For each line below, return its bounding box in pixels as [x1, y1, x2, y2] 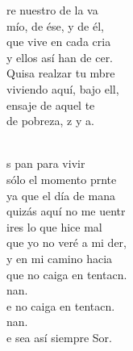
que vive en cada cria [6, 33, 111, 50]
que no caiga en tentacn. [6, 265, 127, 282]
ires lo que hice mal [6, 218, 102, 235]
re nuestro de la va [6, 2, 98, 18]
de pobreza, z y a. [6, 112, 94, 129]
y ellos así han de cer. [6, 48, 114, 65]
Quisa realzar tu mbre [6, 65, 115, 81]
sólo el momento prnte [6, 170, 117, 187]
